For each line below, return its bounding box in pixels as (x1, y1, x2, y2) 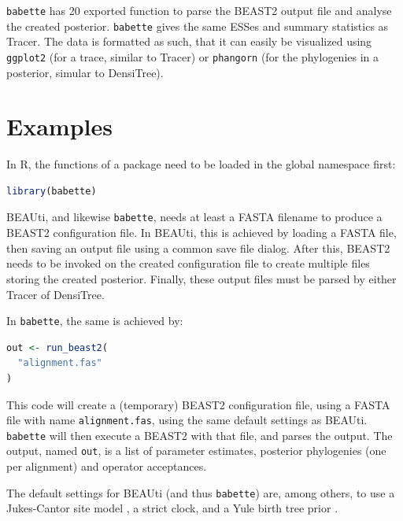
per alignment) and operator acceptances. (6, 458, 207, 475)
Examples (6, 110, 113, 142)
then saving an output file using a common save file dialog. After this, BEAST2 (6, 239, 390, 256)
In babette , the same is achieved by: (6, 312, 183, 329)
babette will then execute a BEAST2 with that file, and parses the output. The (6, 427, 393, 443)
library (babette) (6, 185, 97, 197)
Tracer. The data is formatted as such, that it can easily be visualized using (6, 33, 372, 50)
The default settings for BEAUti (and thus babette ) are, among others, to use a (6, 484, 395, 501)
